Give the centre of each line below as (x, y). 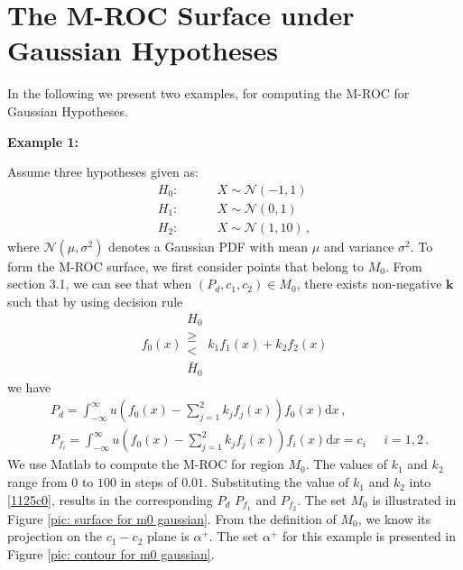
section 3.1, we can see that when (100, 284)
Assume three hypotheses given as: (103, 172)
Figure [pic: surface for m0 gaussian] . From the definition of (172, 518)
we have (29, 386)
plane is (168, 536)
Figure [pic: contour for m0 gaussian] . (111, 553)
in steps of (149, 482)
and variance (359, 246)
